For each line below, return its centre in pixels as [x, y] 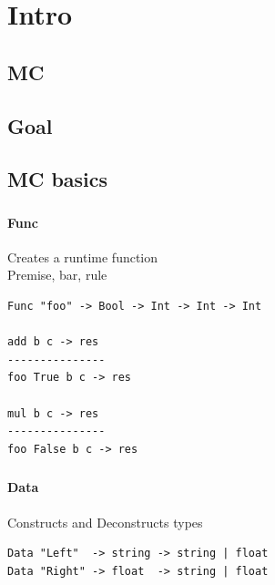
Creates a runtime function [83, 257]
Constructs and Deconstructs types [105, 522]
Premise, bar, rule [57, 275]
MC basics [58, 179]
